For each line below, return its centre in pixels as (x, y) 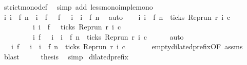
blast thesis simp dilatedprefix (66, 56)
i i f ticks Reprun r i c (77, 27)
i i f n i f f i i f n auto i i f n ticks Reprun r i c (117, 17)
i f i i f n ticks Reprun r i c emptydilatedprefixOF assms (127, 46)
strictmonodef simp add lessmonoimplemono (78, 7)
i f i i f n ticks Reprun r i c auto (108, 36)
